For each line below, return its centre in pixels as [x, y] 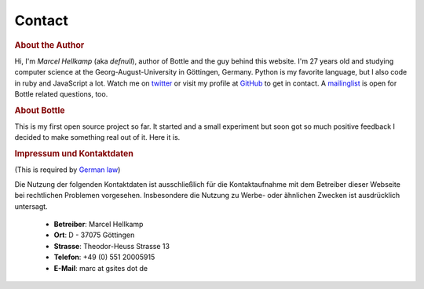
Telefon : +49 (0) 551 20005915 [104, 257]
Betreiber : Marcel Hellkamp [99, 225]
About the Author [49, 45]
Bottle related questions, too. [61, 93]
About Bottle [40, 110]
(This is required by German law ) [68, 170]
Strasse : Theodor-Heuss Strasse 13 [112, 246]
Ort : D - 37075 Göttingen [94, 235]
